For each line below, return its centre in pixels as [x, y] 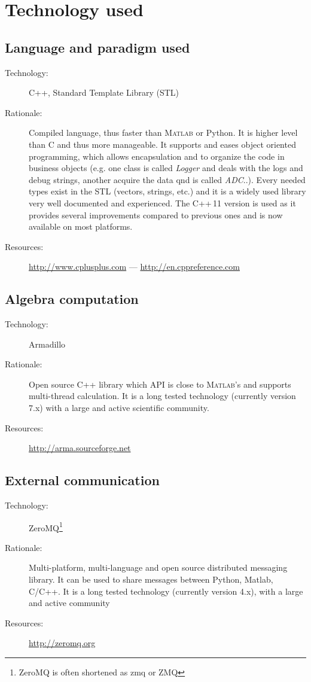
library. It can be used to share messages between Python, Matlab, [151, 579]
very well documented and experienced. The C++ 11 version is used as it [162, 203]
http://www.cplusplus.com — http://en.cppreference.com [134, 267]
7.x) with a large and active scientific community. [119, 408]
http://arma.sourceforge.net [80, 448]
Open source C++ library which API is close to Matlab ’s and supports [160, 384]
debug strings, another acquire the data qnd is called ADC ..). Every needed [167, 179]
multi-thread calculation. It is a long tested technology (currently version [162, 396]
